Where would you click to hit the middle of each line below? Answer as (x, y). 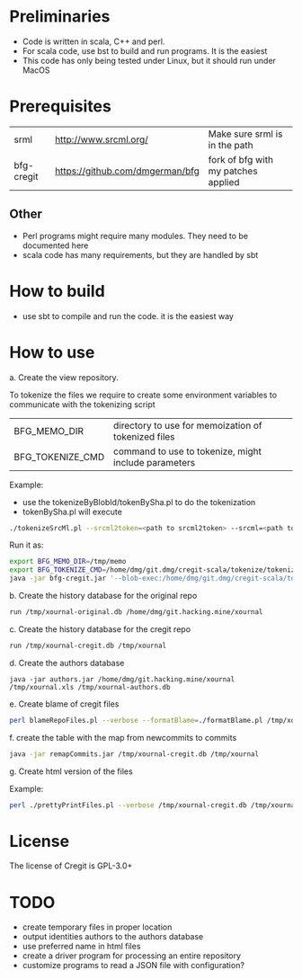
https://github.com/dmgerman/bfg (128, 171)
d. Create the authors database (67, 663)
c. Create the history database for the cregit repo (100, 629)
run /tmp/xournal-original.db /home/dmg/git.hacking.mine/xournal (136, 612)
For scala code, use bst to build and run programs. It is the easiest (145, 50)
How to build (57, 291)
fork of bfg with (241, 159)
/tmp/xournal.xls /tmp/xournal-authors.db (90, 687)
